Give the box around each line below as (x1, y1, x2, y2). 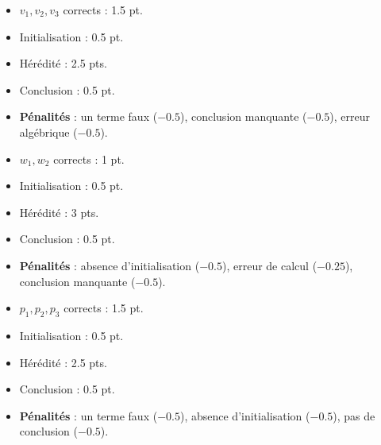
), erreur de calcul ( (221, 257, 317, 273)
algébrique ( (19, 123, 78, 140)
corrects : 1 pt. (53, 150, 125, 167)
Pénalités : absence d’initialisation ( (19, 257, 200, 273)
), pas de (333, 407, 375, 424)
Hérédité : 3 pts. (19, 203, 99, 220)
